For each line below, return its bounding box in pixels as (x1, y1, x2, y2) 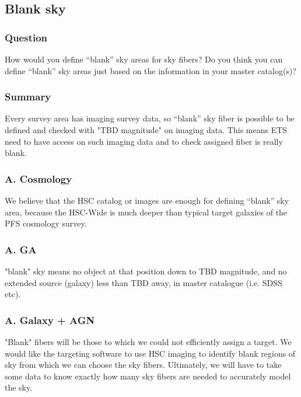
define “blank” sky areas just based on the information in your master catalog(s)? (5, 64, 296, 76)
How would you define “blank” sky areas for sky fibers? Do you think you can (5, 53, 283, 65)
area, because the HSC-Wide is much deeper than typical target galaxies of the (5, 206, 288, 218)
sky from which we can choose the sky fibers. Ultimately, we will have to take (5, 358, 282, 371)
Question (5, 30, 48, 44)
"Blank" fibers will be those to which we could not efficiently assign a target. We (5, 336, 292, 347)
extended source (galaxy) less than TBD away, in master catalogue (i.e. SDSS (5, 276, 282, 288)
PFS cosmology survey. (5, 217, 87, 229)
